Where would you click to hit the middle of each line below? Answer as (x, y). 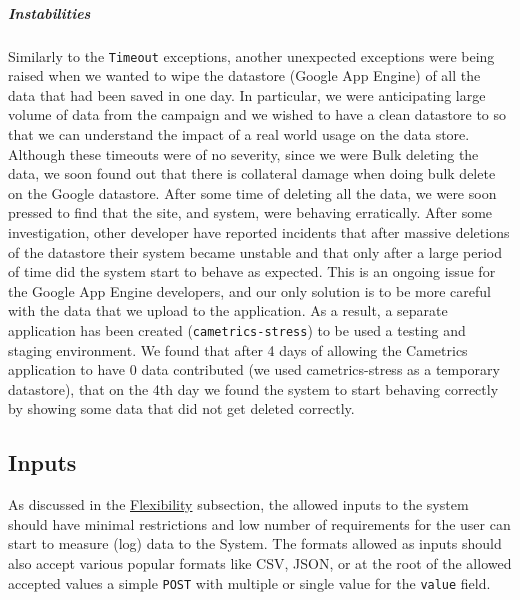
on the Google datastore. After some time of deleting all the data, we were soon (252, 192)
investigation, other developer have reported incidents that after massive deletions (259, 231)
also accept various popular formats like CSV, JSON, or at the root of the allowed (260, 562)
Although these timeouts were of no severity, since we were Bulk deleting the (243, 153)
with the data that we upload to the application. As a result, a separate (228, 310)
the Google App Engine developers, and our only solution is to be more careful (249, 290)
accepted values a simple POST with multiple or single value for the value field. (249, 582)
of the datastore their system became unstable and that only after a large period (255, 251)
